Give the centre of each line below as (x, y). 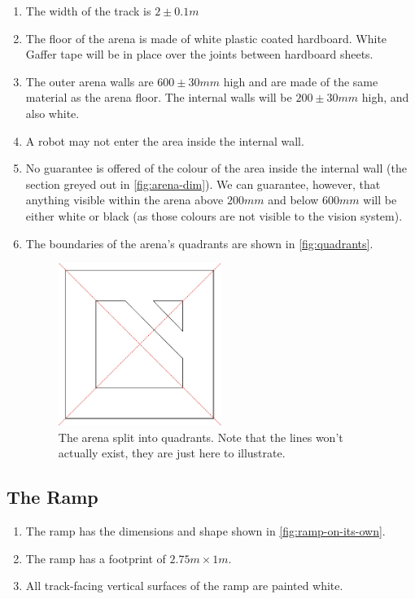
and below (293, 200)
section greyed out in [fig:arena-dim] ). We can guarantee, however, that (203, 184)
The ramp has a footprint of (96, 558)
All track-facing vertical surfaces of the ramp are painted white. (184, 586)
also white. (52, 113)
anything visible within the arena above (124, 200)
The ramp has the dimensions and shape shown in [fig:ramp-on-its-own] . (205, 531)
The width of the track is (88, 11)
